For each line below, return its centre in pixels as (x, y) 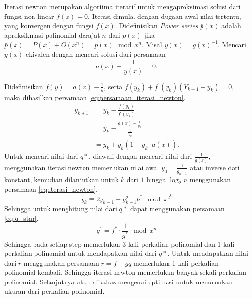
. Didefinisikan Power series (156, 25)
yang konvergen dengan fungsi (49, 25)
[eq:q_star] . (22, 218)
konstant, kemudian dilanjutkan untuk (62, 179)
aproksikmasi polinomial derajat (52, 35)
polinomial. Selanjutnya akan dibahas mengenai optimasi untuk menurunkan (119, 281)
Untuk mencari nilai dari (41, 156)
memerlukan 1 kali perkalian (176, 262)
